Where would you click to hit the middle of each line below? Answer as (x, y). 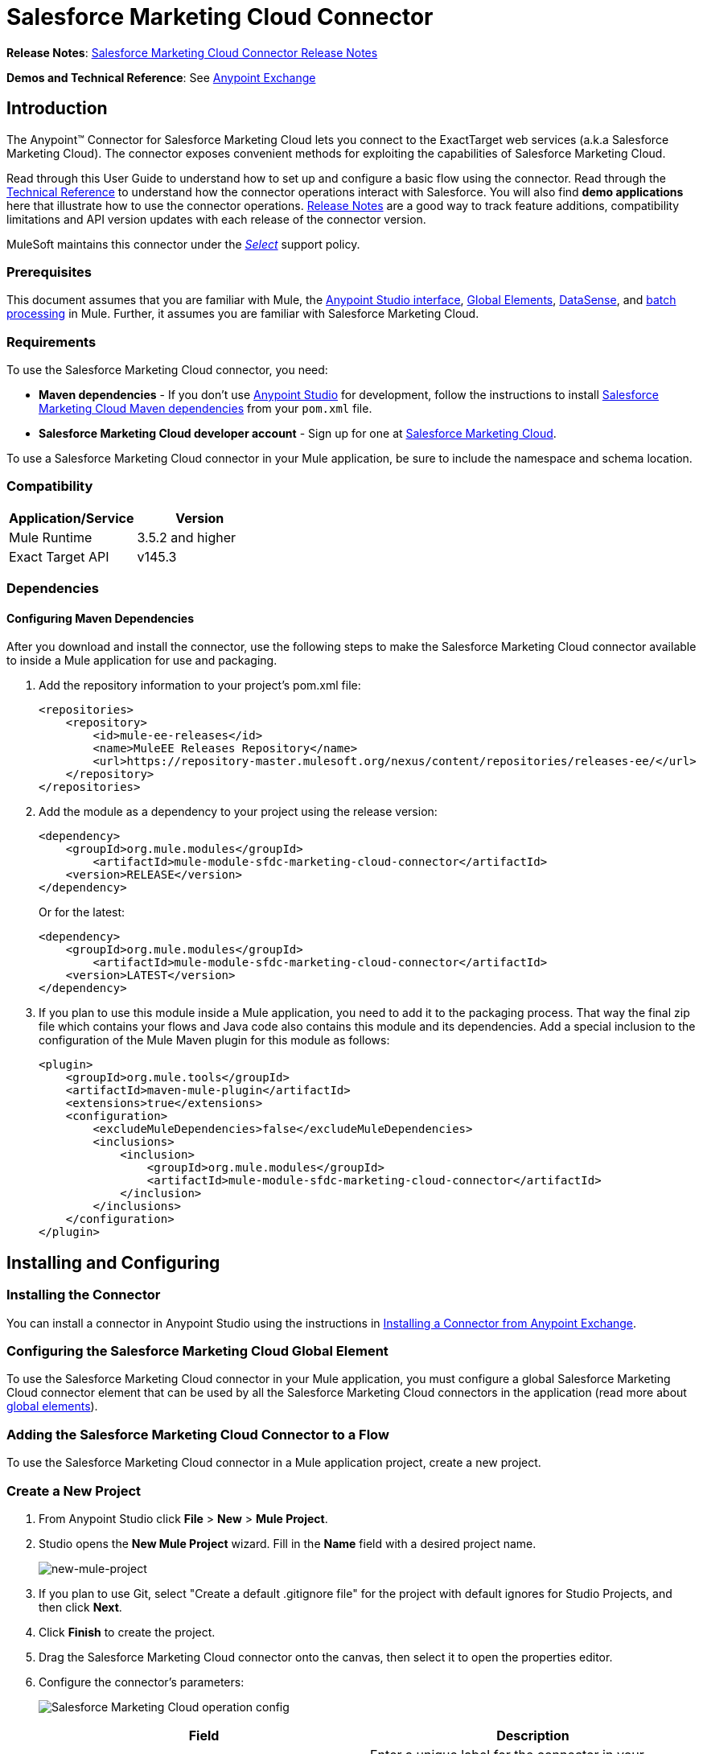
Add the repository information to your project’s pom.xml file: (200, 686)
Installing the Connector (84, 1295)
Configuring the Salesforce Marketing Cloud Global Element (197, 1351)
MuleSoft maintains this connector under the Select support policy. (183, 244)
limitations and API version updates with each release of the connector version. (216, 219)
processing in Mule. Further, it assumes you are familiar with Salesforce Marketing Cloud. (243, 314)
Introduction (57, 109)
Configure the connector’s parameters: (142, 1682)
